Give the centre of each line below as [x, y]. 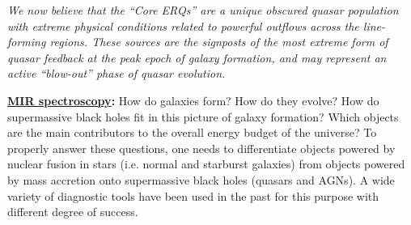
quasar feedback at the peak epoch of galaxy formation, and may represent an [197, 57]
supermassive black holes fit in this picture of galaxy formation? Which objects [203, 116]
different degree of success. [73, 212]
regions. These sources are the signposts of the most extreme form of [219, 42]
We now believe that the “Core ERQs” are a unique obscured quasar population [203, 10]
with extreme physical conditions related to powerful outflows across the [183, 25]
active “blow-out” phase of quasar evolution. [117, 73]
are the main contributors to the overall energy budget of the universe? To [192, 132]
